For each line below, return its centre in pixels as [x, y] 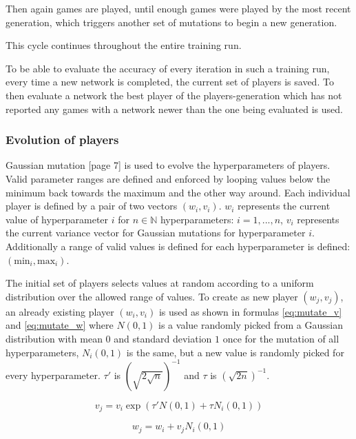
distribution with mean [54, 338]
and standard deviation [163, 338]
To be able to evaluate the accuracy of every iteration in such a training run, [168, 68]
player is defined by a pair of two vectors [92, 206]
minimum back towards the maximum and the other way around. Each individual [178, 192]
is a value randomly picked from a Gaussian [251, 325]
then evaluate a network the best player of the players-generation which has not [174, 95]
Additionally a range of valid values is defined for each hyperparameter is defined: [178, 246]
